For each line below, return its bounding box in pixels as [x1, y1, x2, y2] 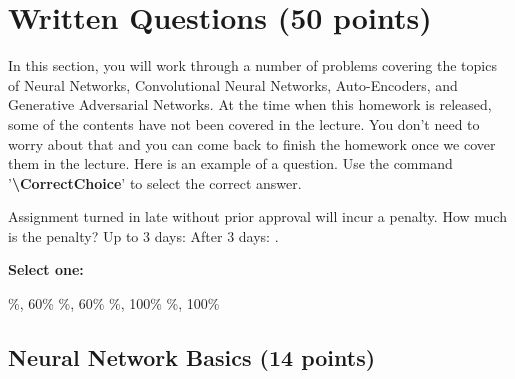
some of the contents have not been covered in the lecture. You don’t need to [8, 113, 480, 134]
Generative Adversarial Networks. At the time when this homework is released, [8, 94, 492, 115]
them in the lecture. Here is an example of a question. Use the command [8, 153, 453, 174]
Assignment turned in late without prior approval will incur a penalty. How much [8, 206, 507, 227]
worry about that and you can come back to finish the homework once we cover [8, 133, 496, 154]
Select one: [8, 259, 84, 280]
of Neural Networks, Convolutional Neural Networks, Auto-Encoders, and [8, 74, 458, 95]
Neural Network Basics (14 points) [8, 342, 376, 373]
